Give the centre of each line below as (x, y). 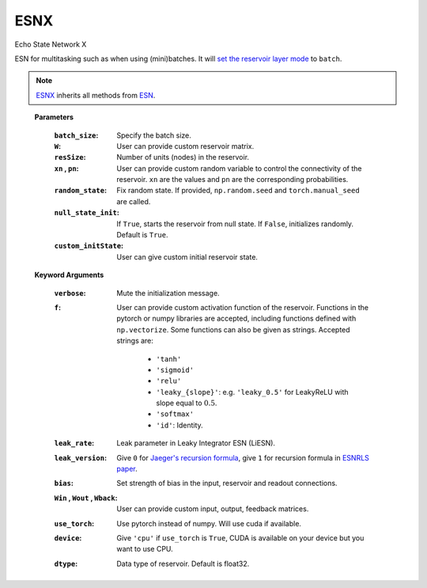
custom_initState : (89, 246)
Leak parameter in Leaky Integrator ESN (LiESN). (196, 443)
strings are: (135, 341)
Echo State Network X (51, 44)
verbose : (70, 293)
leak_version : (80, 457)
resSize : (70, 157)
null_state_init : (87, 213)
